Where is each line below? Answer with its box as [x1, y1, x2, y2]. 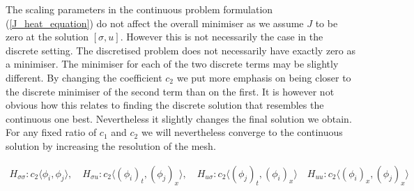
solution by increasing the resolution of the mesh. [6, 138, 216, 153]
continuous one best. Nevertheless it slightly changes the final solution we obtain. [6, 111, 352, 125]
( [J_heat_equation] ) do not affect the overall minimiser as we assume [6, 15, 304, 30]
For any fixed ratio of [6, 125, 97, 139]
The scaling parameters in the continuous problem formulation [6, 2, 273, 16]
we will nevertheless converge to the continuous [141, 125, 343, 139]
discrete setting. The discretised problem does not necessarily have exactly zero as [6, 43, 356, 57]
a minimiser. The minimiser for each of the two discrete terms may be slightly [6, 56, 339, 71]
